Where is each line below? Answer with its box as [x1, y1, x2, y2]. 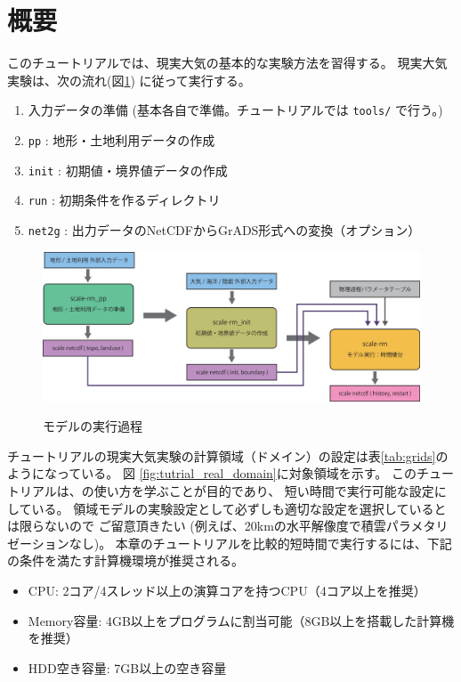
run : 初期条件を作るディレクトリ [28, 191, 221, 209]
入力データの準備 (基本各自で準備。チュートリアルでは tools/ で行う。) [28, 101, 443, 119]
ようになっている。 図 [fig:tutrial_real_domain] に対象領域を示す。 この [7, 464, 417, 483]
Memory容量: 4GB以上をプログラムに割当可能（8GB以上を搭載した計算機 [28, 611, 455, 629]
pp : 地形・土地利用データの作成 [28, 130, 215, 149]
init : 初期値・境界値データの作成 [28, 160, 228, 179]
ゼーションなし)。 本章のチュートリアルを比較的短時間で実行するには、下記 [7, 533, 452, 552]
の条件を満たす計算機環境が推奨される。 [7, 551, 244, 570]
